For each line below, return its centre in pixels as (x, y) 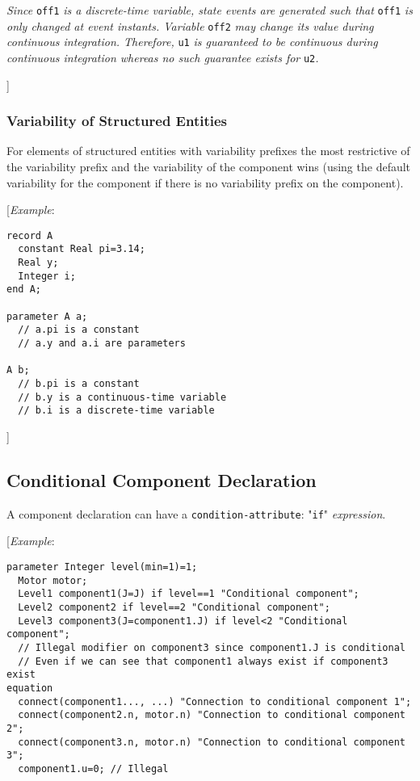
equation (30, 688)
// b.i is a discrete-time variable (116, 411)
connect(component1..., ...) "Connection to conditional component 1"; (215, 701)
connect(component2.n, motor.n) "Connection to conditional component (212, 715)
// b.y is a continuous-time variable (122, 397)
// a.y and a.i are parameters (102, 344)
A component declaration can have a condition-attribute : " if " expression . (196, 513)
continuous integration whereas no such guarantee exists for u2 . (163, 57)
